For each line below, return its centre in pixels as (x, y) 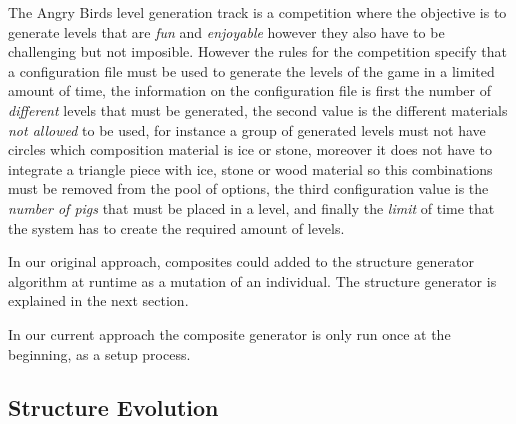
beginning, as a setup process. (99, 353)
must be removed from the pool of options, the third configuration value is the (248, 188)
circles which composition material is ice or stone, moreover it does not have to (250, 149)
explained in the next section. (98, 300)
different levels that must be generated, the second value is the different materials (258, 109)
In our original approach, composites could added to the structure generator (241, 261)
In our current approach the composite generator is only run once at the (229, 333)
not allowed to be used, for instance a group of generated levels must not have (247, 129)
